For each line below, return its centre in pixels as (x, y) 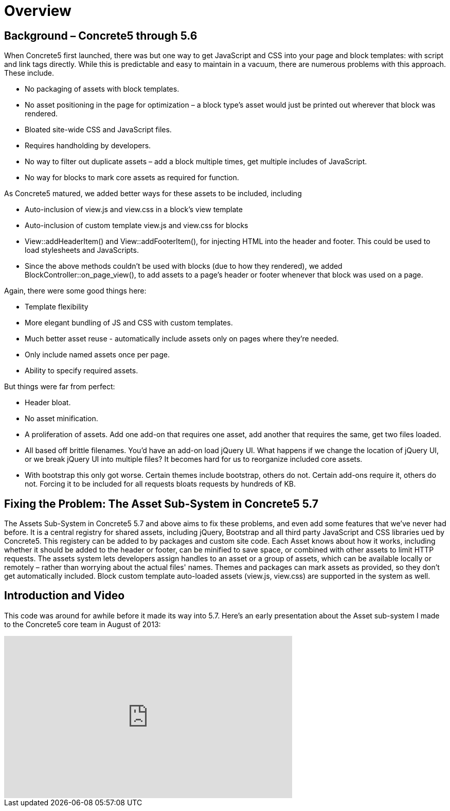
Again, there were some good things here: (75, 291)
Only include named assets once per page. (97, 355)
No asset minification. (61, 419)
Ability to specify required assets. (82, 371)
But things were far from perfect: (60, 387)
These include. (29, 73)
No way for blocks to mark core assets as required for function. (132, 178)
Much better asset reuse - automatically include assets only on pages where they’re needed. (182, 339)
